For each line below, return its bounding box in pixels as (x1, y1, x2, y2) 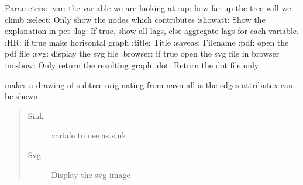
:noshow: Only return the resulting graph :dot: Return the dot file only (5, 58, 259, 71)
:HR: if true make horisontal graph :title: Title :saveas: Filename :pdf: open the (5, 36, 289, 48)
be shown (5, 90, 38, 102)
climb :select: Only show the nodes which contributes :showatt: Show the (5, 13, 266, 25)
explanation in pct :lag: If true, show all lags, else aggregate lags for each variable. (5, 25, 299, 37)
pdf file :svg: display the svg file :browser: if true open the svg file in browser (5, 47, 280, 60)
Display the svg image (51, 168, 130, 180)
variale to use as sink (51, 129, 126, 141)
